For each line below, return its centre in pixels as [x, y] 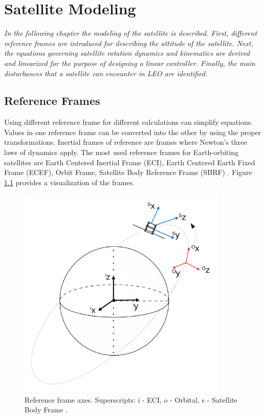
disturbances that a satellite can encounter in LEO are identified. [106, 73]
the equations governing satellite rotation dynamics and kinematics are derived [127, 53]
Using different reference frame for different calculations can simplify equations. [129, 122]
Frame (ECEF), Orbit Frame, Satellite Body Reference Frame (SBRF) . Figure [128, 172]
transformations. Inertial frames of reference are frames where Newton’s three [126, 142]
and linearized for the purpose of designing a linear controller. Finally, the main [130, 63]
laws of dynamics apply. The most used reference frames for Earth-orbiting [122, 152]
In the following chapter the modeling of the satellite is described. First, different [131, 33]
